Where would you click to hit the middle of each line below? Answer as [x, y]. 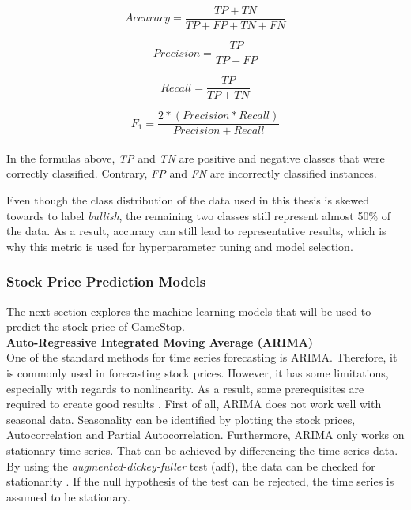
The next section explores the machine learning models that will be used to [189, 311]
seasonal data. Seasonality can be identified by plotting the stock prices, [181, 419]
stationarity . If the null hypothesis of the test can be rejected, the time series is [200, 481]
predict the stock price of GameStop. [96, 326]
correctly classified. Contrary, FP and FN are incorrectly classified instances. [192, 173]
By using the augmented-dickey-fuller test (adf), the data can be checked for [191, 465]
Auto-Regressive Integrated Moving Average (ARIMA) [160, 341]
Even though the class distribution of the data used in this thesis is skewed [188, 200]
